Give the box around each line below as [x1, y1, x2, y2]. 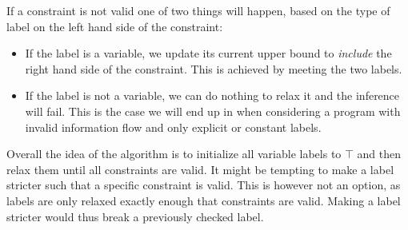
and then [357, 145, 402, 162]
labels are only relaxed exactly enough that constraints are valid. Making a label [6, 192, 401, 208]
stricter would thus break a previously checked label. [6, 208, 264, 224]
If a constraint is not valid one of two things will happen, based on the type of [6, 2, 390, 18]
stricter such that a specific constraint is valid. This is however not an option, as [6, 176, 401, 193]
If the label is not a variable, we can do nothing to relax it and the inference [25, 87, 400, 104]
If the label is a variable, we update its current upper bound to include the [25, 45, 392, 61]
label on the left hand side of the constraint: [6, 18, 223, 34]
